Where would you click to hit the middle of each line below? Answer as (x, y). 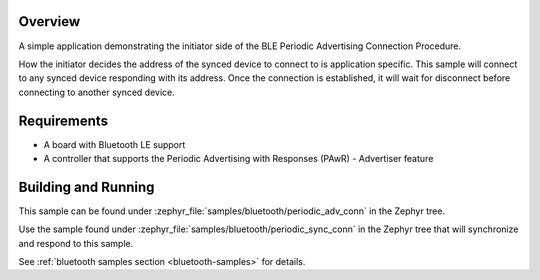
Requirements (63, 120)
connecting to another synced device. (96, 92)
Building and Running (86, 186)
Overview (49, 21)
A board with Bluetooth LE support (114, 144)
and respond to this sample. (76, 243)
